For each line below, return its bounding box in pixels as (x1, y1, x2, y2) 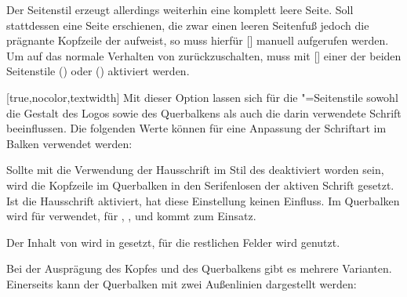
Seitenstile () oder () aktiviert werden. (6, 63, 190, 79)
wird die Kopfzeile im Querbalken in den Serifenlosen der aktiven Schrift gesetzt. (6, 176, 394, 193)
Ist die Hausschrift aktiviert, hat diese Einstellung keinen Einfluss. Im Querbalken (6, 192, 400, 208)
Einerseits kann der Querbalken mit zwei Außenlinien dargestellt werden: (6, 275, 357, 292)
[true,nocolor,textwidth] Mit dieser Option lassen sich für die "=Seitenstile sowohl (6, 89, 398, 105)
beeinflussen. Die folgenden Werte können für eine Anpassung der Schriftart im (6, 120, 387, 136)
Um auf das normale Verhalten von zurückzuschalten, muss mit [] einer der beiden (6, 47, 402, 63)
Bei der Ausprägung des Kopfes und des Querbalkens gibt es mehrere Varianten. (6, 260, 392, 277)
